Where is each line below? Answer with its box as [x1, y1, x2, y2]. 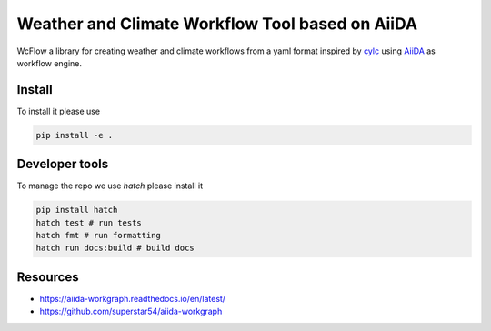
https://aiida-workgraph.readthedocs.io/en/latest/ [39, 293, 226, 304]
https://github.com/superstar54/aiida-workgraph [39, 306, 223, 317]
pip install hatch [35, 205, 118, 216]
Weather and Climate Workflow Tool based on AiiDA [16, 14, 418, 34]
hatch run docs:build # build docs [35, 243, 195, 254]
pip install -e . [35, 130, 114, 140]
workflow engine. [16, 57, 82, 68]
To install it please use [16, 105, 100, 116]
